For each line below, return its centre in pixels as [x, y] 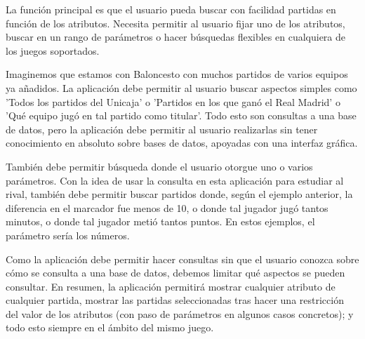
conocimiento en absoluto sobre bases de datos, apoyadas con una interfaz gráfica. [182, 143]
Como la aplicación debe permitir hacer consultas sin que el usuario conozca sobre [182, 259]
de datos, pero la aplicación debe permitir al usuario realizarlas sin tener [162, 129]
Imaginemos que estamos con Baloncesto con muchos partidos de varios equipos [177, 74]
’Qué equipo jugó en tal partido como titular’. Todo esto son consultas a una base [181, 115]
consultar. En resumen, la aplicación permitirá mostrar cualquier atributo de [171, 286]
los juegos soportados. [53, 50]
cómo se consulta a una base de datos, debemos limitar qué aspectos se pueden [175, 273]
